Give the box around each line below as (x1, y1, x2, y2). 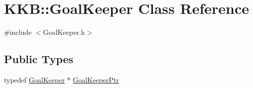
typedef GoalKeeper (4, 74, 65, 85)
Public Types (4, 51, 74, 67)
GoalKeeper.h (43, 27, 85, 37)
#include (4, 27, 32, 37)
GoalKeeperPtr (73, 74, 119, 85)
